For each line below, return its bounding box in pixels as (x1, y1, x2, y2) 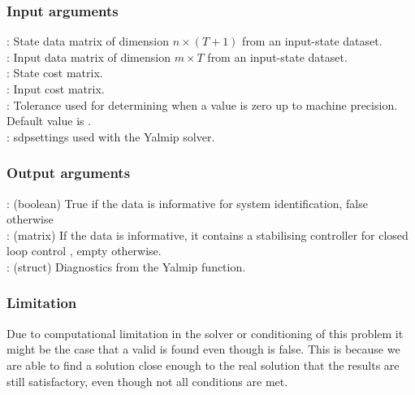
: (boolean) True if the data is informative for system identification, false (6, 194, 368, 211)
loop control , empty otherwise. (6, 242, 162, 259)
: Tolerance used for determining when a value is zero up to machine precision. (6, 96, 398, 113)
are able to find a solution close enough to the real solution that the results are (6, 356, 400, 373)
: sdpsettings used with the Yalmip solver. (6, 128, 215, 145)
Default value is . (6, 112, 92, 129)
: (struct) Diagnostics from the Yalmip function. (6, 258, 246, 275)
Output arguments (6, 163, 131, 183)
